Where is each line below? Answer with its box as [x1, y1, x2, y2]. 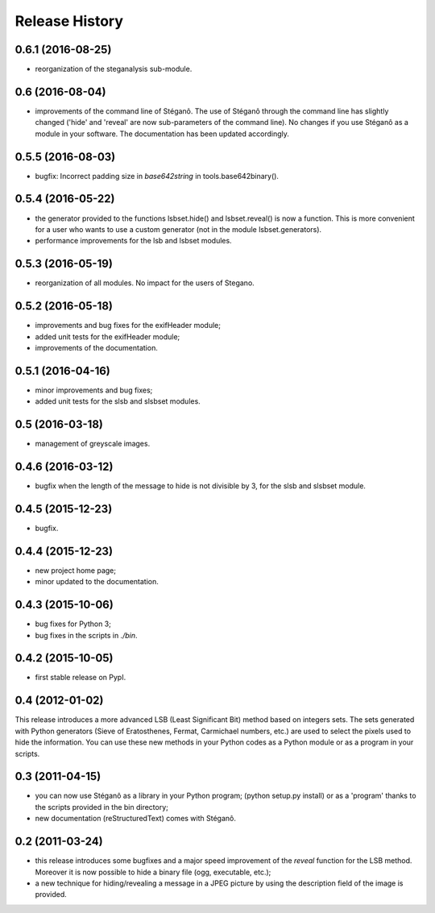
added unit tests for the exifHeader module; [35, 331, 180, 342]
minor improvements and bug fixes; [35, 385, 153, 395]
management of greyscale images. [35, 439, 151, 449]
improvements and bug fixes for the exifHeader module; [35, 321, 222, 330]
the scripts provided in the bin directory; [35, 802, 169, 811]
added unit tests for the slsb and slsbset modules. [35, 396, 201, 406]
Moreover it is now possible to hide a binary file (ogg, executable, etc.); [35, 867, 271, 877]
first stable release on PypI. [35, 673, 126, 683]
